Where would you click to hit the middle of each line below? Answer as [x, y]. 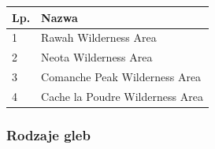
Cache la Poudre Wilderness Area [122, 96]
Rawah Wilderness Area [99, 37]
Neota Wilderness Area [97, 57]
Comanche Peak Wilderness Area [121, 77]
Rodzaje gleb [48, 134]
